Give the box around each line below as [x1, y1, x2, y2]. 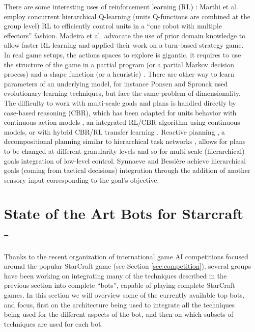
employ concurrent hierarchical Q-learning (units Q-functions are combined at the [4, 11, 251, 21]
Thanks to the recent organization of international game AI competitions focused [4, 251, 248, 261]
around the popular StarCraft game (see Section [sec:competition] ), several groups [4, 261, 251, 271]
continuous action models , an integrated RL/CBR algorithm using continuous [4, 117, 240, 127]
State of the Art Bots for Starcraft [4, 203, 244, 223]
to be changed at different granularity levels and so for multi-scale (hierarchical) [4, 145, 245, 156]
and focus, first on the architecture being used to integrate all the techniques [4, 299, 235, 309]
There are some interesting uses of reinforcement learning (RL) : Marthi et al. [4, 1, 238, 11]
